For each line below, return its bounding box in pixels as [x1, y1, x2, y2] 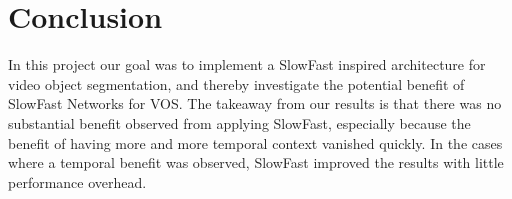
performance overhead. [8, 171, 147, 192]
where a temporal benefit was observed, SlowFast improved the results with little [8, 152, 504, 173]
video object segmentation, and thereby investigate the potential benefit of [8, 73, 465, 94]
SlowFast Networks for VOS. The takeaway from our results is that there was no [8, 93, 502, 114]
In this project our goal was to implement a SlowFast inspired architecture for [8, 54, 486, 75]
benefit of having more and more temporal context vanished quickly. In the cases [8, 132, 503, 153]
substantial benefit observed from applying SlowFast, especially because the [8, 112, 471, 133]
